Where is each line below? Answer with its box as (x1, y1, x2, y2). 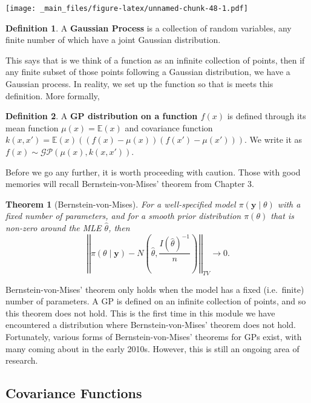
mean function (5, 121, 59, 134)
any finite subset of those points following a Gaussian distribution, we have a (5, 65, 290, 78)
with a (277, 197, 301, 210)
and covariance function (125, 121, 213, 134)
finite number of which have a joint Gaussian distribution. (5, 33, 221, 46)
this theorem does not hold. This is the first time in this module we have (5, 306, 275, 319)
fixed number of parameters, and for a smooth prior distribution (5, 209, 241, 222)
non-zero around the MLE (5, 221, 102, 234)
